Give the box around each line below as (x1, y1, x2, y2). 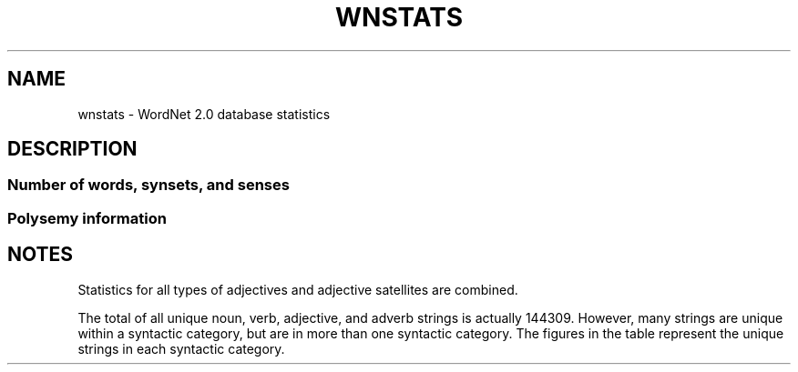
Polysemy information (7, 208, 167, 227)
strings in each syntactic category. (77, 340, 285, 357)
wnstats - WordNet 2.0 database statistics (77, 106, 331, 122)
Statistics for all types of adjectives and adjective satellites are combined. (77, 281, 518, 297)
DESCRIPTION (7, 137, 138, 161)
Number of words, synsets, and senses (7, 176, 290, 195)
